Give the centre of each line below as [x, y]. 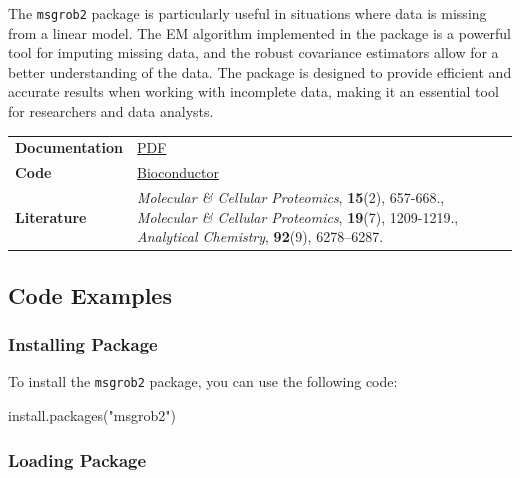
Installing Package [83, 344]
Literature [51, 216]
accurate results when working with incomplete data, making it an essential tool [253, 91]
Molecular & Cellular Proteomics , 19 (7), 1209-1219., [298, 216]
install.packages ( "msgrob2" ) [92, 415]
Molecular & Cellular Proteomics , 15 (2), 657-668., [291, 197]
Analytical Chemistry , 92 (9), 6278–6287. [260, 236]
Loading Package [77, 459]
